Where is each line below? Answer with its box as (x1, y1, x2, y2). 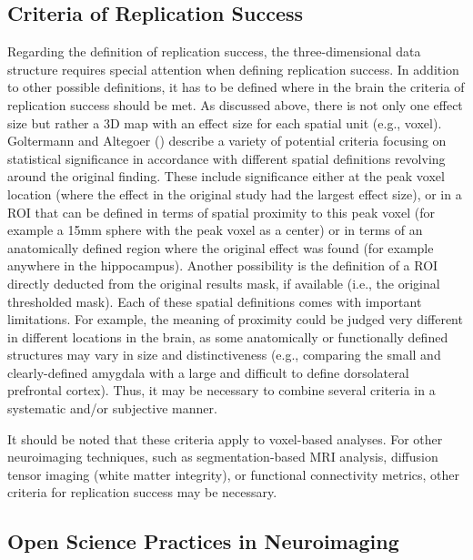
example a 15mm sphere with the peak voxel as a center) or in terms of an (7, 220, 423, 239)
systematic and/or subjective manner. (7, 399, 217, 418)
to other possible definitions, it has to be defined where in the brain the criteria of (7, 77, 465, 97)
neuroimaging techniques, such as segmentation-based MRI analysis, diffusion (7, 447, 438, 466)
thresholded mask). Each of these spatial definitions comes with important (7, 291, 422, 311)
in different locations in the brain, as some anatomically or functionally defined (7, 327, 448, 346)
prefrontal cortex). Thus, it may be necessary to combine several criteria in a (7, 381, 436, 400)
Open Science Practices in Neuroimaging (7, 527, 399, 555)
